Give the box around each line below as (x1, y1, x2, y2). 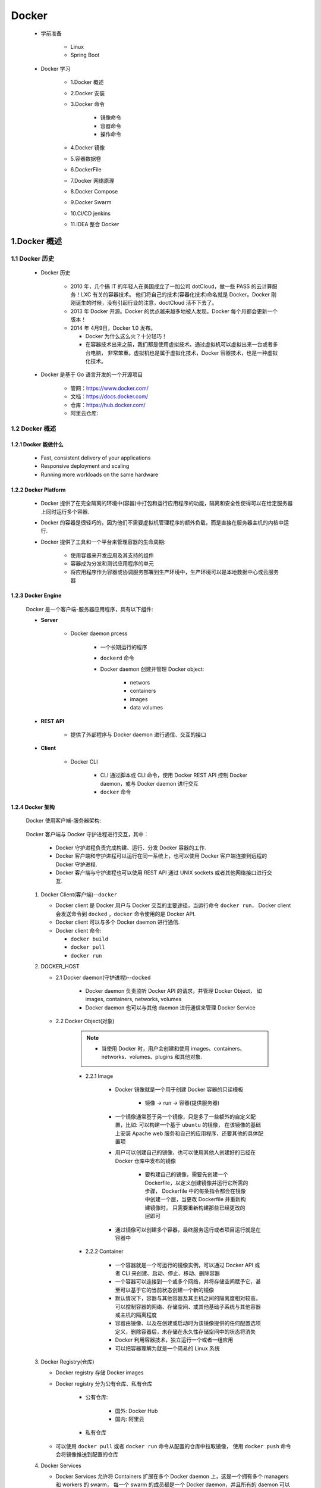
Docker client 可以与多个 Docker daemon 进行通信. (55, 918, 180, 926)
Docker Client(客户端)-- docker (40, 891, 117, 898)
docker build (70, 935, 109, 942)
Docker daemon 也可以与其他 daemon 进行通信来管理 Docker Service (85, 1004, 256, 1011)
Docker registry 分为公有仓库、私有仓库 (55, 1380, 153, 1387)
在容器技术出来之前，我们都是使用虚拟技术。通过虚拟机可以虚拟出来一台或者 (85, 341, 273, 348)
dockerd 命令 (100, 655, 134, 662)
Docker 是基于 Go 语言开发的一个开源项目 (40, 371, 143, 378)
